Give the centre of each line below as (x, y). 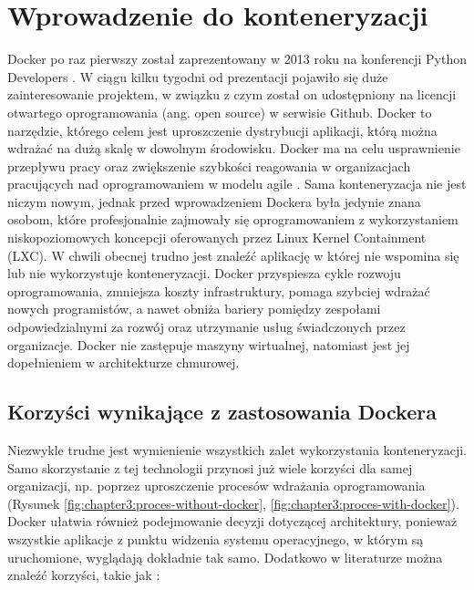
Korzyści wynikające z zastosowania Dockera (222, 412)
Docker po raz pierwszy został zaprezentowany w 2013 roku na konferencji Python (237, 59)
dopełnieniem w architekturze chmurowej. (124, 362)
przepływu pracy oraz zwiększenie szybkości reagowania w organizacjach (209, 166)
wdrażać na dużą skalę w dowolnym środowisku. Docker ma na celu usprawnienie (234, 148)
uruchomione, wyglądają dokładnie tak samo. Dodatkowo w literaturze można (225, 557)
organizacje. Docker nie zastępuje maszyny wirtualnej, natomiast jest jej (209, 344)
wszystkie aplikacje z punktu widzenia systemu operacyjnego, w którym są (216, 538)
